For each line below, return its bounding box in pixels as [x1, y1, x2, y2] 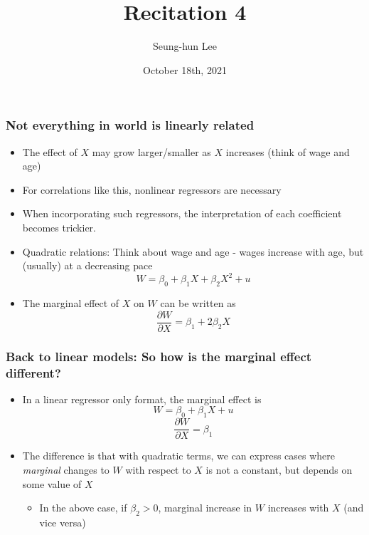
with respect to [125, 462, 191, 477]
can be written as [160, 296, 236, 311]
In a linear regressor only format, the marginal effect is [22, 391, 262, 406]
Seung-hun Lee [152, 38, 218, 53]
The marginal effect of [22, 296, 119, 311]
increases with [267, 500, 329, 515]
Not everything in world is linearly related [6, 116, 255, 134]
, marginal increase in [158, 500, 252, 515]
